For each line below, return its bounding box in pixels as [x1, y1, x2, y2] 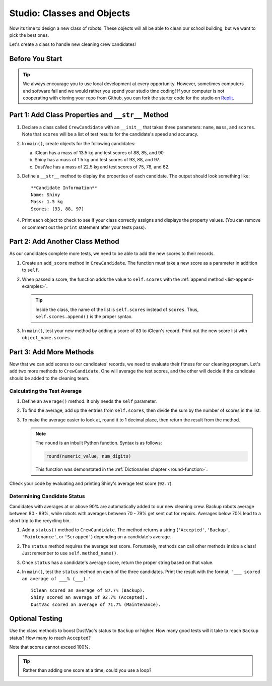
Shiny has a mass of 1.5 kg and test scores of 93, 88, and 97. [34, 157, 161, 163]
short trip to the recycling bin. [9, 517, 71, 524]
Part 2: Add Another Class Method [9, 237, 119, 246]
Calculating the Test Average [9, 388, 82, 395]
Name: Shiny [31, 192, 60, 198]
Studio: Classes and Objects [9, 8, 130, 19]
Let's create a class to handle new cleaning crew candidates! [9, 41, 136, 47]
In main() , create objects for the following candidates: [22, 140, 136, 146]
